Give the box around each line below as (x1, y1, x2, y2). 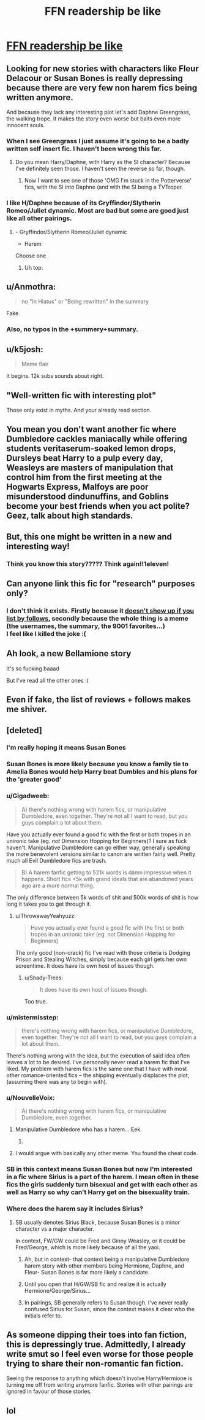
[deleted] (6, 725, 43, 735)
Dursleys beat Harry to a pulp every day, (6, 453, 163, 463)
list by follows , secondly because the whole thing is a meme (6, 614, 188, 622)
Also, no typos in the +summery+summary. (6, 325, 139, 334)
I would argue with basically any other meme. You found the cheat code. (15, 1150, 198, 1157)
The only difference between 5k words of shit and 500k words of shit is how (6, 893, 199, 901)
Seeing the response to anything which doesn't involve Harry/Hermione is (6, 1375, 193, 1382)
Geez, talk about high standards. (6, 511, 133, 521)
